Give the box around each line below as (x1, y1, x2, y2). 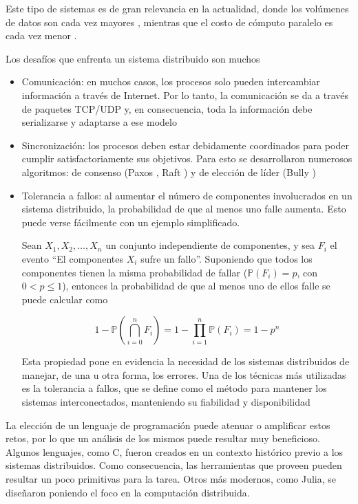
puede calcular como (21, 292, 108, 306)
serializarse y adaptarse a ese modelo (21, 115, 177, 129)
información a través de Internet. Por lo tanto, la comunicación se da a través (21, 87, 349, 102)
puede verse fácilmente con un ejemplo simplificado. (21, 215, 240, 229)
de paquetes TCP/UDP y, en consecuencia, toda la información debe (21, 101, 313, 116)
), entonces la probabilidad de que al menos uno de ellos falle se (62, 278, 330, 293)
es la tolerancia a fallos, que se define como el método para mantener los (21, 381, 327, 395)
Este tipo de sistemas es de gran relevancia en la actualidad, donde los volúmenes (6, 1, 349, 15)
